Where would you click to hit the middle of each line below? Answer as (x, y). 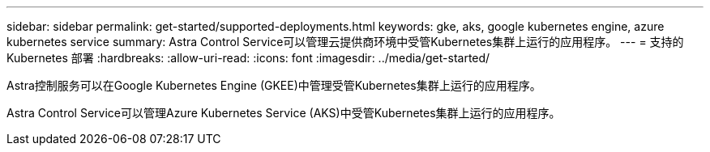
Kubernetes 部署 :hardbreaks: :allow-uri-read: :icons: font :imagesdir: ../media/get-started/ (248, 58)
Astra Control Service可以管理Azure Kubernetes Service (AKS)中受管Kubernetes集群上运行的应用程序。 (284, 113)
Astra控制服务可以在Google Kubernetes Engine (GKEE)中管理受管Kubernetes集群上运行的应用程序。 (274, 85)
